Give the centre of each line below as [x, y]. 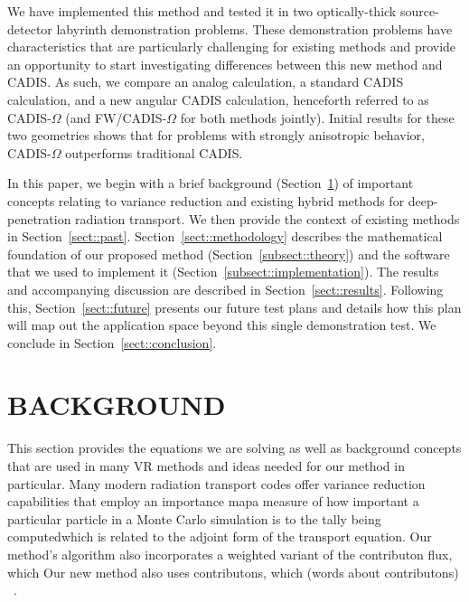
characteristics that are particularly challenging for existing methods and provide [232, 47]
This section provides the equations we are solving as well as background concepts [234, 448]
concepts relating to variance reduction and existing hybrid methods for [206, 200]
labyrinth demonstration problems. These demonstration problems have [254, 28]
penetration [39, 218]
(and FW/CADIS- [116, 117]
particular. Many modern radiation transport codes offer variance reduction [216, 483]
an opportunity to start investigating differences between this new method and [225, 64]
